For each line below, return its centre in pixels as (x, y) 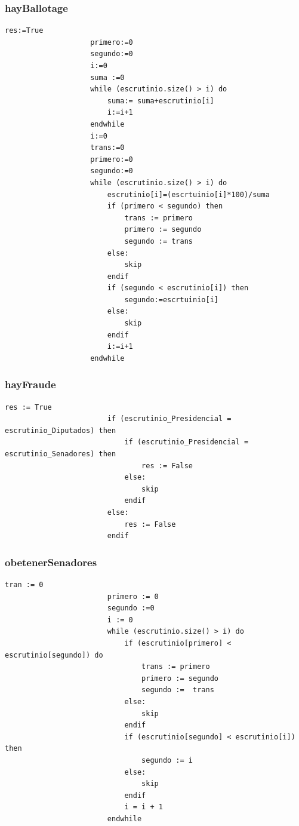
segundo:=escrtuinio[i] (171, 300)
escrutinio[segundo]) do (54, 655)
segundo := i (167, 760)
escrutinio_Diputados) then (61, 430)
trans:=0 (107, 148)
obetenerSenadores (51, 562)
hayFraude (30, 384)
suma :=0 (107, 77)
